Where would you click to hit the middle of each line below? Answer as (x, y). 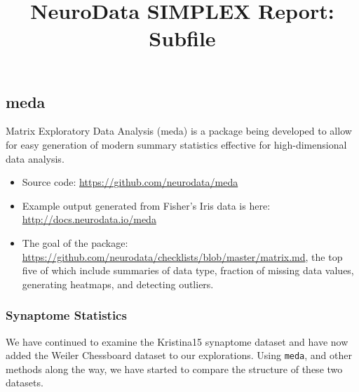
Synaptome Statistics (66, 315)
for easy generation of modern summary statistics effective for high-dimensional (176, 144)
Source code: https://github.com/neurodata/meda (130, 182)
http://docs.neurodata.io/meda (89, 219)
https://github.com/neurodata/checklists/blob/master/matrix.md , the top (182, 256)
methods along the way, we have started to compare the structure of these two (174, 369)
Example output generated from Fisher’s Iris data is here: (146, 205)
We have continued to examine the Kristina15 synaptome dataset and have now (177, 341)
